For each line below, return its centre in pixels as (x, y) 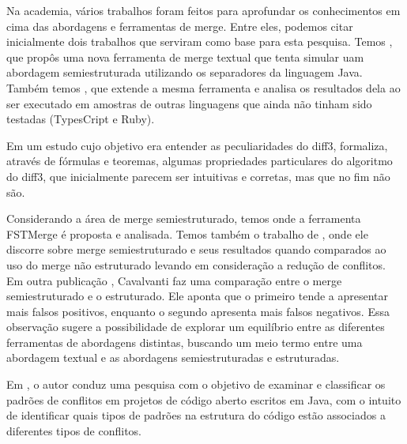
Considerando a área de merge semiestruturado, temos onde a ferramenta (184, 218)
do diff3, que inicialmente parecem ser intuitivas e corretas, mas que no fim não (198, 176)
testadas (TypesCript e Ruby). (81, 119)
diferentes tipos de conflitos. (74, 430)
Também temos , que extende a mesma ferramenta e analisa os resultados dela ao (203, 87)
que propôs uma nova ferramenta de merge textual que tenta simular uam (185, 56)
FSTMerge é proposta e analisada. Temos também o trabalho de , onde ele (187, 233)
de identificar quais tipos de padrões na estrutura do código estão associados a (196, 415)
